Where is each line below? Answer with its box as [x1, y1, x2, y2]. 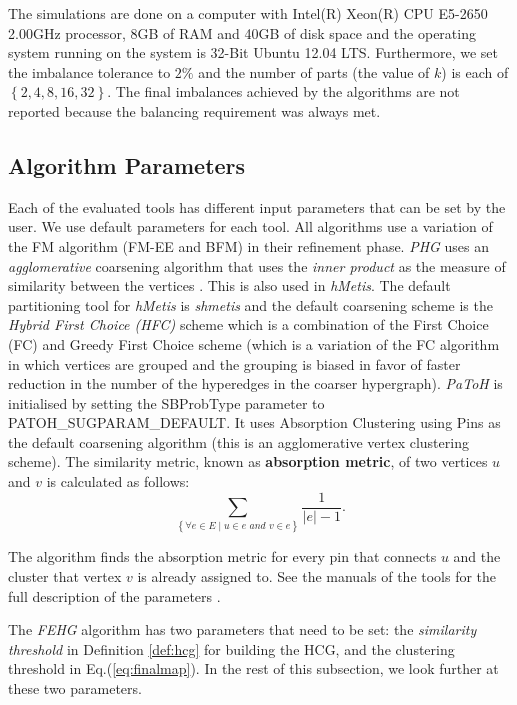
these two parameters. [8, 678, 142, 699]
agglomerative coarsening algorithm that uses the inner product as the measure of [8, 255, 506, 276]
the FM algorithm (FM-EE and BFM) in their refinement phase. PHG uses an [8, 235, 490, 256]
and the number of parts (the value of [198, 61, 430, 82]
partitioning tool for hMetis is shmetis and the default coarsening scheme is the [8, 294, 493, 315]
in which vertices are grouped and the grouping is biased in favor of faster [8, 353, 461, 374]
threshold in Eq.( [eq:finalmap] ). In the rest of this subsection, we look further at [8, 658, 499, 679]
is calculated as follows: [46, 471, 190, 492]
